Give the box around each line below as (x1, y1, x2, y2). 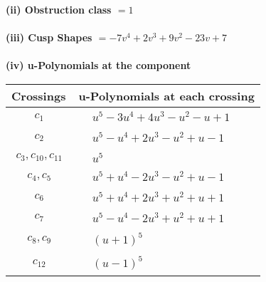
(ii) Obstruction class (6, 2, 112, 16)
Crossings (11, 87, 66, 104)
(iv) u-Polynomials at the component (6, 58, 191, 73)
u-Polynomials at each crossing (78, 87, 255, 104)
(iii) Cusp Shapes (6, 30, 92, 45)
